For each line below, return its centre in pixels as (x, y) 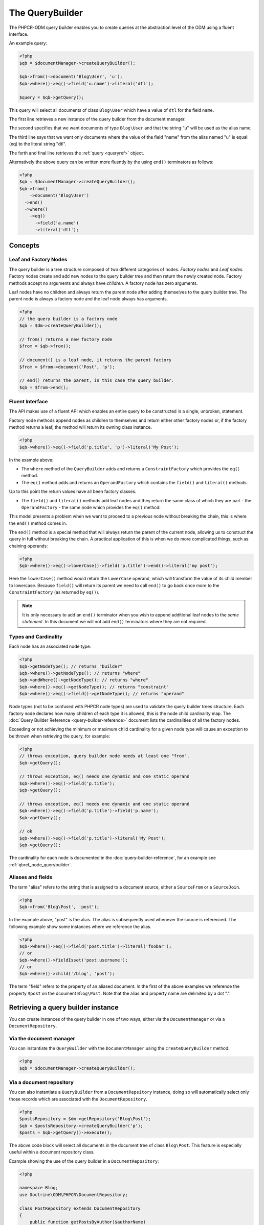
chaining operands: (29, 546)
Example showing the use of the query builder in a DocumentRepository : (84, 1161)
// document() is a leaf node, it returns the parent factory (95, 360)
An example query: (28, 43)
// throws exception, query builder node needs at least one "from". (104, 756)
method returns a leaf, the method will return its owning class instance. (80, 427)
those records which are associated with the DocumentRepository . (78, 1099)
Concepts (24, 245)
